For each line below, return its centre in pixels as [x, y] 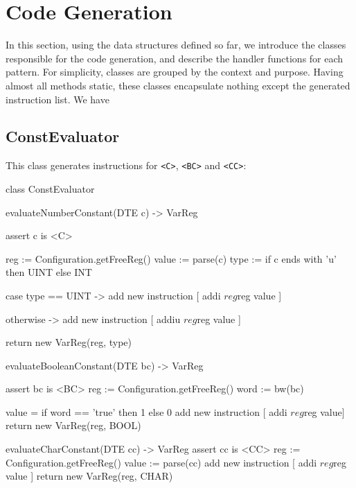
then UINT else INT [49, 272]
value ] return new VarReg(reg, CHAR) [89, 476]
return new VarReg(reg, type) [69, 342]
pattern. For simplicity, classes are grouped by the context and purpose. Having [175, 72]
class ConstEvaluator [50, 188]
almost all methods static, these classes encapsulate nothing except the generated [178, 85]
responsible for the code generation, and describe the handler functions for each [175, 58]
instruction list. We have [57, 99]
